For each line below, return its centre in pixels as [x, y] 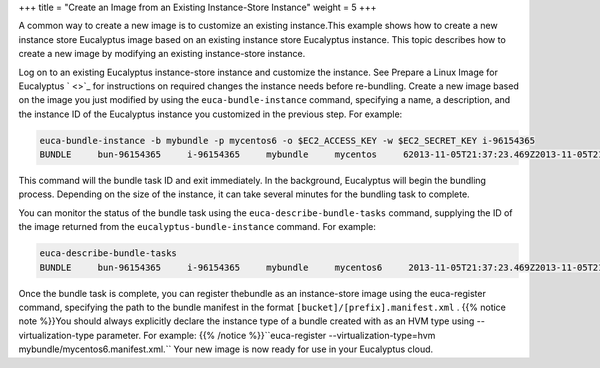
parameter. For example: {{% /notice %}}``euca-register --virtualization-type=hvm [266, 335]
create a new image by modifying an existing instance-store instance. [162, 54]
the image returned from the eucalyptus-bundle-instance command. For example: [197, 227]
